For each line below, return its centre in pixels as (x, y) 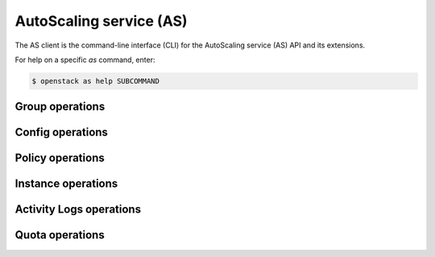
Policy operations (60, 158)
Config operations (62, 133)
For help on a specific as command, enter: (85, 60)
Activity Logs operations (78, 209)
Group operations (60, 107)
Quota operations (60, 235)
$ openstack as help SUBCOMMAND (96, 81)
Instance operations (66, 184)
